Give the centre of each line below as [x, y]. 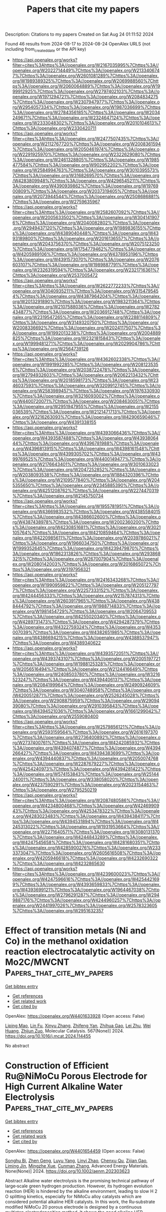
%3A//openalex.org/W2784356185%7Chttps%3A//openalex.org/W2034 [86, 112]
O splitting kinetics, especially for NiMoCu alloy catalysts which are [73, 1196]
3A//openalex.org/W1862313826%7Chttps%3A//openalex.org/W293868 [86, 553]
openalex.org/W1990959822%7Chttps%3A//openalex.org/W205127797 [85, 585]
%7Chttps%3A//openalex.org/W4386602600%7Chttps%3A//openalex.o [86, 517]
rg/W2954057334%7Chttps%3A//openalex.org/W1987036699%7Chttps [86, 107]
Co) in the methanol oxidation [67, 941]
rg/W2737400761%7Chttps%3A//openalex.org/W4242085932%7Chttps [86, 742]
